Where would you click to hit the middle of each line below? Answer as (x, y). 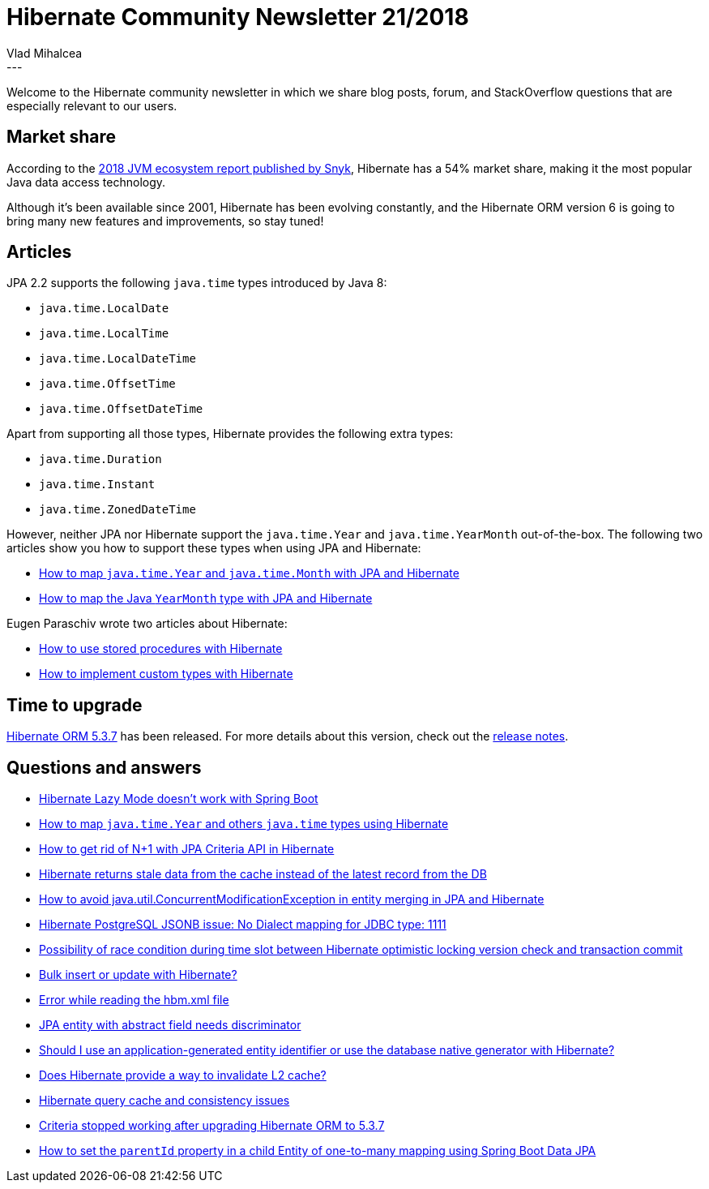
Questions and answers (104, 767)
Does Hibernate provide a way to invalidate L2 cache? (183, 1075)
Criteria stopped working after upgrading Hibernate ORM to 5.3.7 (212, 1126)
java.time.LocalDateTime (117, 359)
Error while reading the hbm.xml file (134, 1000)
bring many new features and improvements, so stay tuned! (165, 221)
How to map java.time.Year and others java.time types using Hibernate (244, 824)
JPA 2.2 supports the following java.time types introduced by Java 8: (197, 283)
